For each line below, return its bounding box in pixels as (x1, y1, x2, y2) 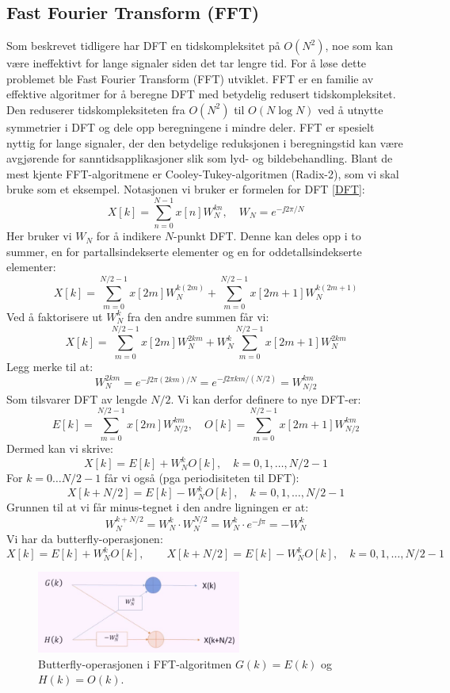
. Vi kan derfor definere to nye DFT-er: (170, 390, 361, 407)
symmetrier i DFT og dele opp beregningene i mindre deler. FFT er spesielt (6, 118, 375, 135)
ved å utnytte (318, 101, 383, 117)
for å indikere (96, 228, 162, 244)
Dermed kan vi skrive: (6, 440, 113, 457)
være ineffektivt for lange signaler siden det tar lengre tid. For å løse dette (6, 55, 367, 71)
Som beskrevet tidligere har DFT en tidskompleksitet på (6, 37, 280, 54)
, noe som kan (325, 37, 394, 54)
